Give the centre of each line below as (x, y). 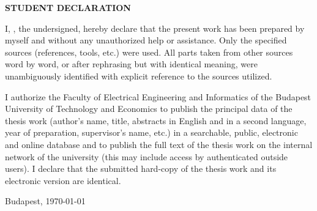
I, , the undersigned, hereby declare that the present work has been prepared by (155, 28)
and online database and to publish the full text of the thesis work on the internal (159, 144)
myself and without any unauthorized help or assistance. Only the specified (146, 40)
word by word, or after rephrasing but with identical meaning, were (131, 64)
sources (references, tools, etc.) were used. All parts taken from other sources (149, 52)
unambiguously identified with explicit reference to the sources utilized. (139, 76)
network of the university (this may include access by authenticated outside (147, 156)
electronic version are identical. (63, 180)
